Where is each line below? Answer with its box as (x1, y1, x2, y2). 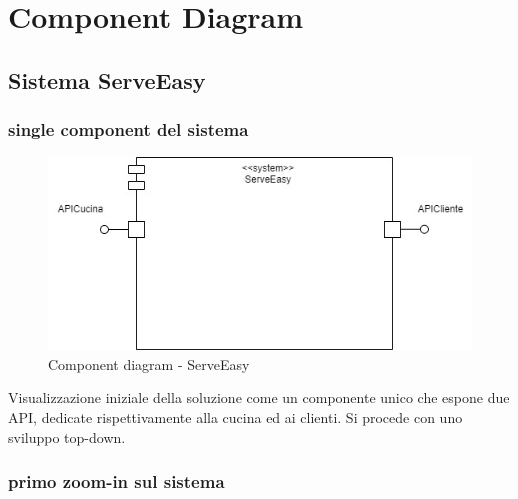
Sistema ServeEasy (8, 64, 206, 95)
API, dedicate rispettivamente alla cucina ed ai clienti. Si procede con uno (8, 406, 463, 427)
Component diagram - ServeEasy (48, 353, 250, 374)
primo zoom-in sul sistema (8, 469, 225, 494)
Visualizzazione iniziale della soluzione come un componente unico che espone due (8, 387, 510, 408)
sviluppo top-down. (8, 426, 126, 447)
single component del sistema (8, 117, 249, 142)
